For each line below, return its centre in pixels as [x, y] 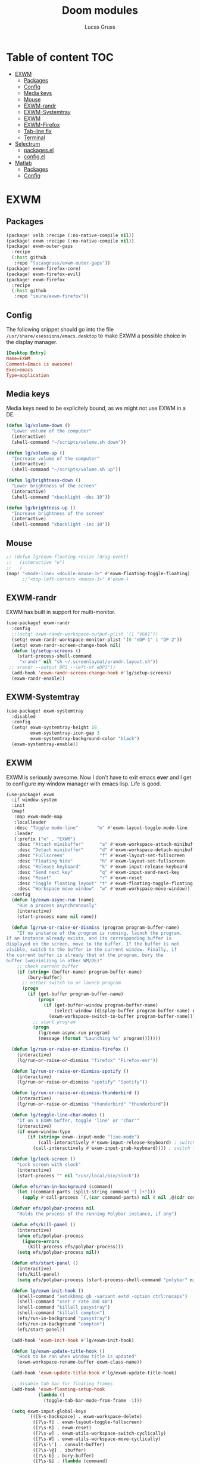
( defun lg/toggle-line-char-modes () [58, 1115]
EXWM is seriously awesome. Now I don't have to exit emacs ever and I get [99, 777]
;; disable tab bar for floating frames [62, 1384]
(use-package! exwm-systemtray [45, 711]
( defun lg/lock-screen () [44, 1159]
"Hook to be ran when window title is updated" [77, 1356]
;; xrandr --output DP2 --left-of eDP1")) [62, 667]
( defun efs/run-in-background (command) [62, 1186]
